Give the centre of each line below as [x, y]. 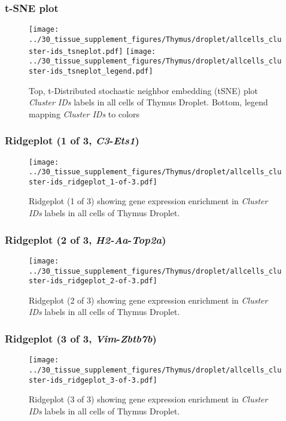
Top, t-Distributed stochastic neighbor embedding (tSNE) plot [144, 90]
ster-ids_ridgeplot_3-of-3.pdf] [93, 380]
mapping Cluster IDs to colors [84, 113]
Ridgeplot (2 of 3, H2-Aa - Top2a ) [86, 239]
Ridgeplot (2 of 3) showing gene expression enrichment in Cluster [148, 300]
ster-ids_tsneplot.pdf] [76, 51]
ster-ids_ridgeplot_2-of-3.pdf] [93, 281]
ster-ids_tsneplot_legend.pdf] [91, 71]
